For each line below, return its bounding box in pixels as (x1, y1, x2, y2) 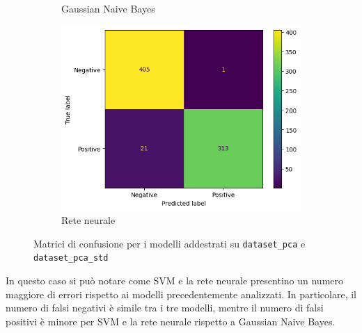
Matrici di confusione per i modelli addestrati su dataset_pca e (33, 236, 306, 250)
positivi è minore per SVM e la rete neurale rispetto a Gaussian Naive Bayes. (6, 314, 336, 328)
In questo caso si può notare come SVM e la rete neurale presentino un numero (6, 273, 344, 288)
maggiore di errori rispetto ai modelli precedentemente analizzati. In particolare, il (6, 286, 356, 301)
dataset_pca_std (33, 253, 109, 263)
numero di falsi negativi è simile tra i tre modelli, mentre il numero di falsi (6, 300, 324, 315)
